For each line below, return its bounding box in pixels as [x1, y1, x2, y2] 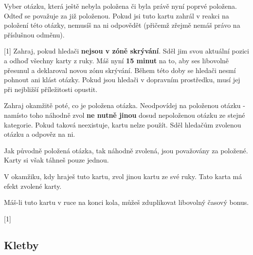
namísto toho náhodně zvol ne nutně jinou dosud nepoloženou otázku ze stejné [4, 109, 245, 120]
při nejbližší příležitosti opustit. [4, 84, 98, 94]
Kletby [4, 237, 39, 252]
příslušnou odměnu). [4, 29, 65, 39]
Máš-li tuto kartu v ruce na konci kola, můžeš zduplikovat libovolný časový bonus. [4, 197, 249, 207]
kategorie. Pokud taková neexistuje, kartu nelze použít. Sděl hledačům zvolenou [4, 119, 241, 129]
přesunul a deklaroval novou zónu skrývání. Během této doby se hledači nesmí [4, 65, 236, 75]
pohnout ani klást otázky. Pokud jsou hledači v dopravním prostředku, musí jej [4, 74, 240, 85]
